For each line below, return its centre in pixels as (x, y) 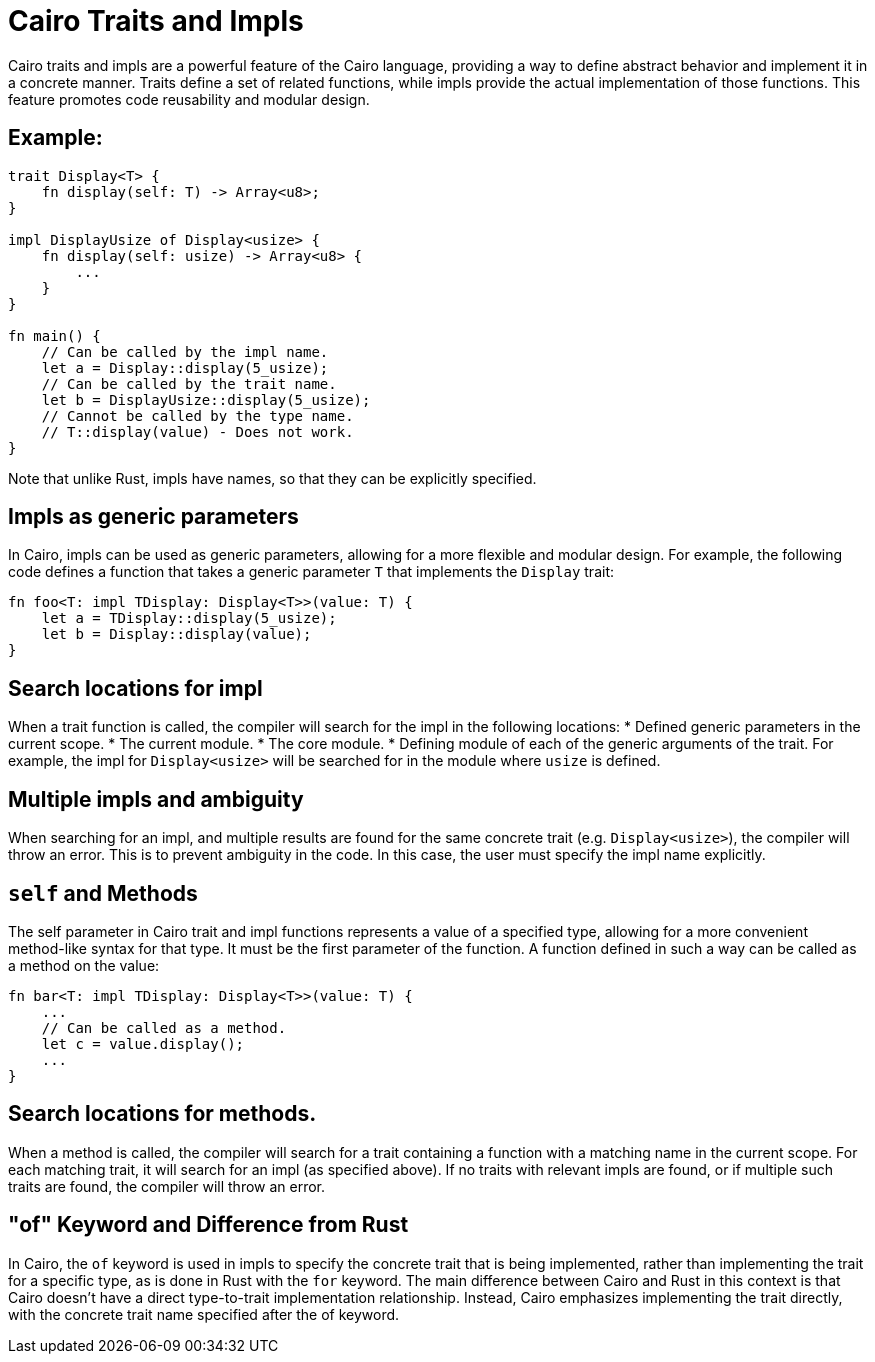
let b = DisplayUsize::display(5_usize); (206, 399)
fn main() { (54, 335)
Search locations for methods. (162, 1114)
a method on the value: (84, 965)
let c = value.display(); (143, 1043)
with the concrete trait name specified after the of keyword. (204, 1314)
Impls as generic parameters (153, 517)
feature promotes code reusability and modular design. (189, 99)
